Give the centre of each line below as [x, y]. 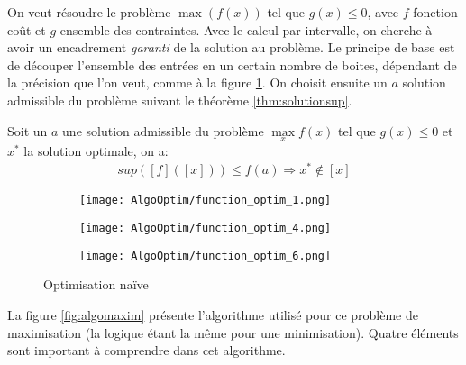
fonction [435, 12]
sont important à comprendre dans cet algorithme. [146, 350]
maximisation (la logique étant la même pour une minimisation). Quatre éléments [233, 332]
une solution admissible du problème [163, 130]
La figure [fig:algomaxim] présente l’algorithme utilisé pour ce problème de [213, 315]
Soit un [27, 130]
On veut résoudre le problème [89, 12]
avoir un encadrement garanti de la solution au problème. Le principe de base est [231, 47]
